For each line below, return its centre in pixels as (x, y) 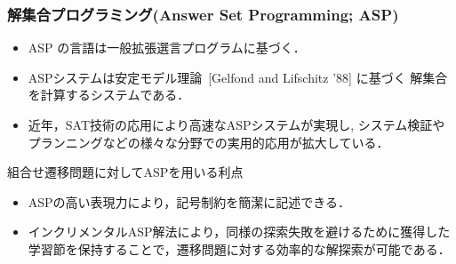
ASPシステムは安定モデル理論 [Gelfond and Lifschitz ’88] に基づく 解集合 (238, 77)
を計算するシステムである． (109, 95)
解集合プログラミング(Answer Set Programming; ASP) (203, 14)
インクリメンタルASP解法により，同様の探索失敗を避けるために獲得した (239, 232)
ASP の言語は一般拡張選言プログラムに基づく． (167, 48)
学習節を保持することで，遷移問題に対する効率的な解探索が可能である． (239, 248)
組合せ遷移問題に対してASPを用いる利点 (125, 172)
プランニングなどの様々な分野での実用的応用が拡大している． (208, 142)
